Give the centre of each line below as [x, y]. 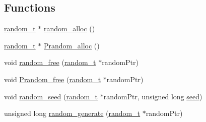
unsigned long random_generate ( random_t [72, 113]
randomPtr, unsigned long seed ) [153, 96]
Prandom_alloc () [72, 45]
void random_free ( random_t [50, 62]
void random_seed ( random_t [51, 96]
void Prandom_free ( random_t [53, 79]
